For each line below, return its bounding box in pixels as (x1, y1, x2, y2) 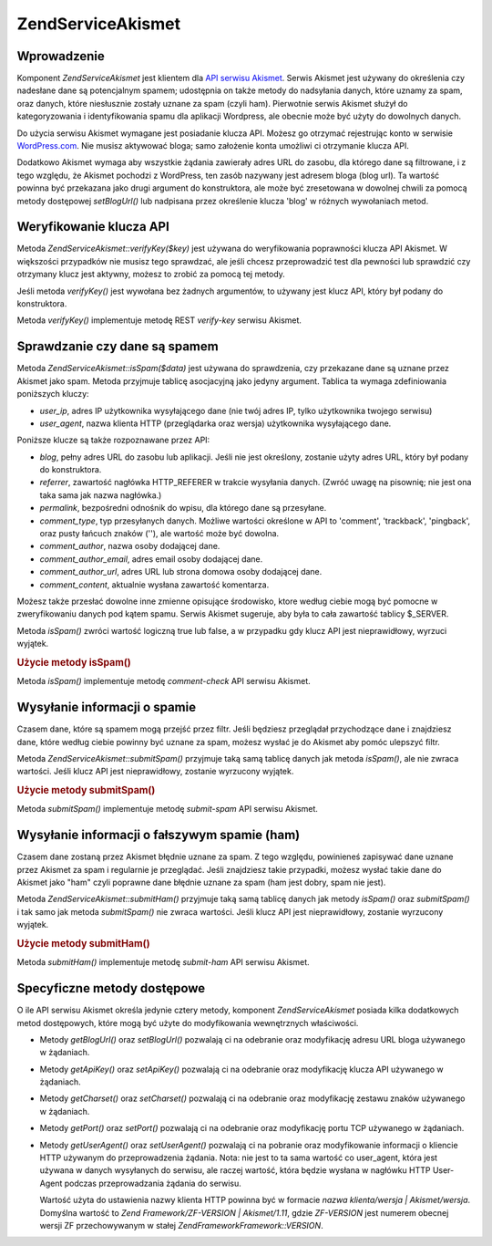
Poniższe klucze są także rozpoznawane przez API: (16, 434, 210, 446)
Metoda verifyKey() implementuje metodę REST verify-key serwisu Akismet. (16, 315, 302, 326)
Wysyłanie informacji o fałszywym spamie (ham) (16, 827, 301, 843)
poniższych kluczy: (16, 389, 90, 400)
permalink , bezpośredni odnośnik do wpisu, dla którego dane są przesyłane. (39, 503, 327, 514)
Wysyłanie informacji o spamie (16, 700, 196, 715)
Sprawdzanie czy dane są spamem (16, 338, 219, 355)
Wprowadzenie (16, 48, 105, 64)
